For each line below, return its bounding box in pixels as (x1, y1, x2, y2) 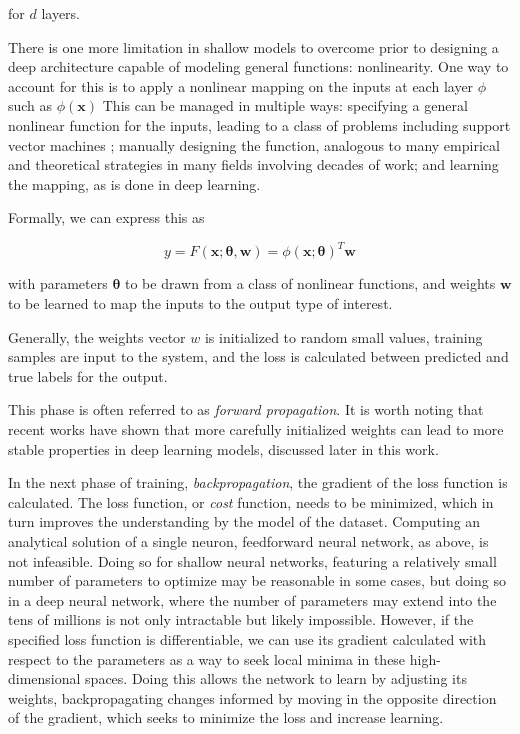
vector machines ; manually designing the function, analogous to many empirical (8, 134, 500, 155)
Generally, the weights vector (8, 326, 186, 347)
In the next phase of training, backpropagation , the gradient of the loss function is (8, 472, 508, 493)
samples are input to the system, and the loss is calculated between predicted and (8, 346, 509, 367)
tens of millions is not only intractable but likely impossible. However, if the (8, 609, 474, 630)
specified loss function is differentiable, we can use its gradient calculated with (8, 628, 487, 649)
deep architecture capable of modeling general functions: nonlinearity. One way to (8, 56, 509, 77)
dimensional (8, 668, 81, 689)
